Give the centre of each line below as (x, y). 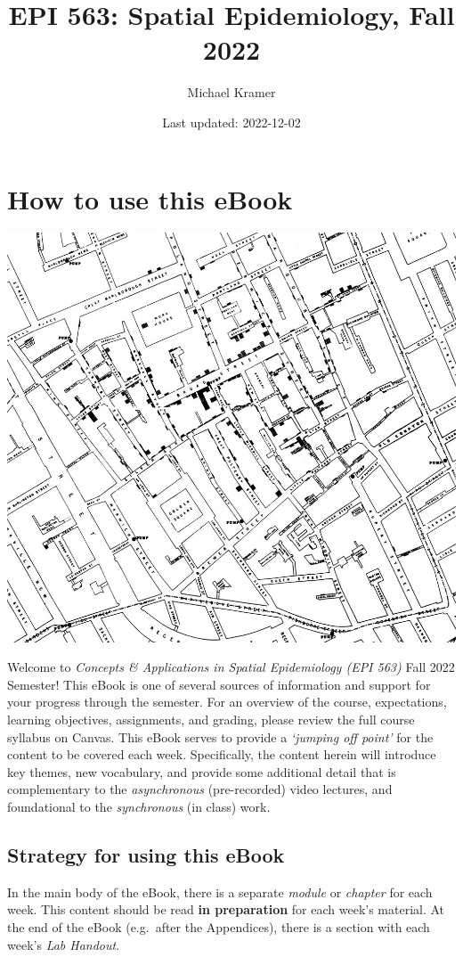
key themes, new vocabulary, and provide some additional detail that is (202, 771)
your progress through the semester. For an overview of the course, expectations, (227, 702)
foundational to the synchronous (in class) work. (139, 806)
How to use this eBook (150, 198)
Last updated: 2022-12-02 (231, 122)
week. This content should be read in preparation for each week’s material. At (226, 909)
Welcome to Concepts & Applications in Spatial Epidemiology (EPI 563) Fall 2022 (231, 667)
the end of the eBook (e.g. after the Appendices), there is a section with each (219, 926)
